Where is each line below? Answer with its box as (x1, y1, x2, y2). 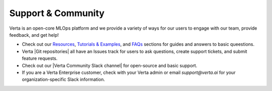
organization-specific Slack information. (22, 76, 105, 82)
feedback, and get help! (9, 32, 59, 38)
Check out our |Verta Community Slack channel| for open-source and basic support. (22, 62, 197, 68)
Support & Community (9, 8, 105, 19)
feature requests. (22, 55, 58, 61)
